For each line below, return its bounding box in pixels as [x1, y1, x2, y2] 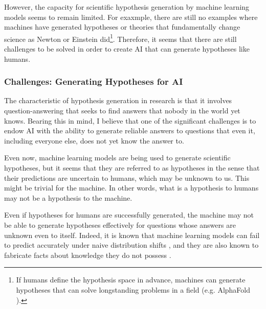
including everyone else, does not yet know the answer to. [4, 135, 184, 146]
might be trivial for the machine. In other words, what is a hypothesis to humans [4, 182, 259, 193]
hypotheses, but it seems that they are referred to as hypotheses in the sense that [4, 162, 260, 173]
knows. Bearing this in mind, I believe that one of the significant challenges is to [4, 115, 256, 126]
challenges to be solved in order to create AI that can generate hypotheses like [4, 43, 250, 54]
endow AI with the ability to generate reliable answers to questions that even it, [4, 125, 255, 136]
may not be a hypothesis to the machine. [4, 192, 132, 203]
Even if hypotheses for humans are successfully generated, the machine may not [4, 209, 254, 220]
